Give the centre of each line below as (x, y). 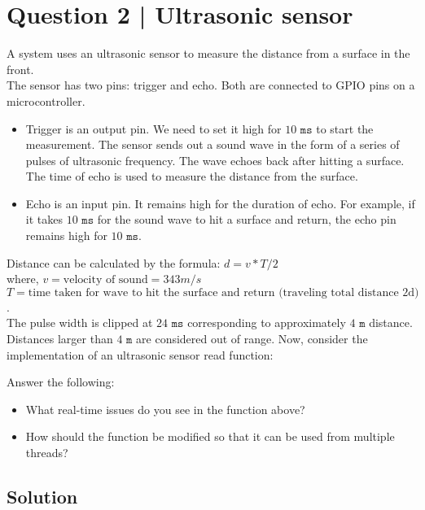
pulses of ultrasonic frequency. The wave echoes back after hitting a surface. (215, 160)
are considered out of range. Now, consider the (252, 339)
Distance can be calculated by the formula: (114, 262)
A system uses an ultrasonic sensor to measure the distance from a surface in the (208, 53)
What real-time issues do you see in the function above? (165, 409)
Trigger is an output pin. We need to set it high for (153, 128)
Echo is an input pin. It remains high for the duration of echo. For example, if (220, 203)
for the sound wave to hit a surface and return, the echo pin (247, 219)
